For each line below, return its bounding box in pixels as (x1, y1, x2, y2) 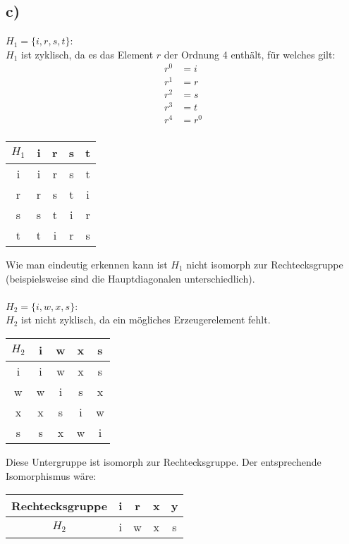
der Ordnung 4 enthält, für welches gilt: (164, 47, 336, 61)
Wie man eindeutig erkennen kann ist (6, 256, 168, 271)
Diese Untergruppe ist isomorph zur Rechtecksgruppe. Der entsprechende (6, 454, 322, 469)
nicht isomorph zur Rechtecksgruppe (186, 256, 343, 271)
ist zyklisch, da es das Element (20, 47, 154, 61)
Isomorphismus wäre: (6, 468, 97, 483)
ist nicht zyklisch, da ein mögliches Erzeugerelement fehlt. (20, 312, 271, 327)
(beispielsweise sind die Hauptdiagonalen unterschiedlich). (6, 271, 255, 285)
